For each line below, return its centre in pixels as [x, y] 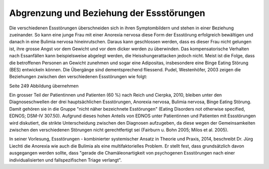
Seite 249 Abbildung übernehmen [44, 86]
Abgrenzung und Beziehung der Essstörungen [107, 13]
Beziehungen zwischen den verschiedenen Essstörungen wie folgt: [78, 77]
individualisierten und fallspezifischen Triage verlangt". [66, 160]
